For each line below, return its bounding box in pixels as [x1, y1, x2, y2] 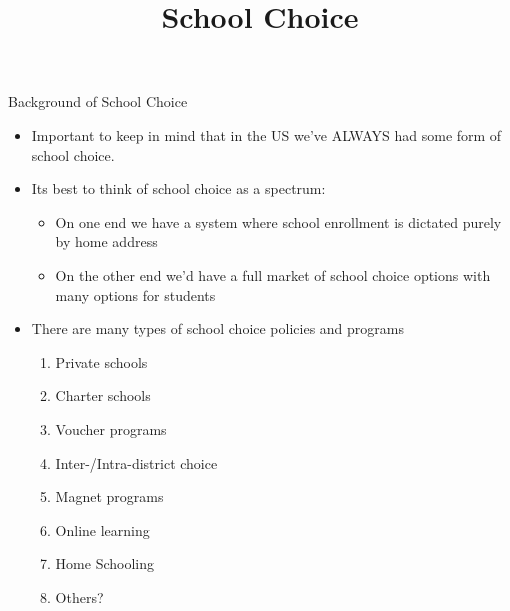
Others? [55, 586, 104, 607]
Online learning [55, 519, 150, 540]
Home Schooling [55, 553, 154, 574]
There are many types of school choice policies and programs [31, 318, 404, 339]
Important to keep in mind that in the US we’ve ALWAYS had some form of [31, 124, 502, 145]
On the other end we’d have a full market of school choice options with [55, 264, 491, 285]
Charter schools [55, 385, 151, 406]
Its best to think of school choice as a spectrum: [31, 178, 326, 199]
